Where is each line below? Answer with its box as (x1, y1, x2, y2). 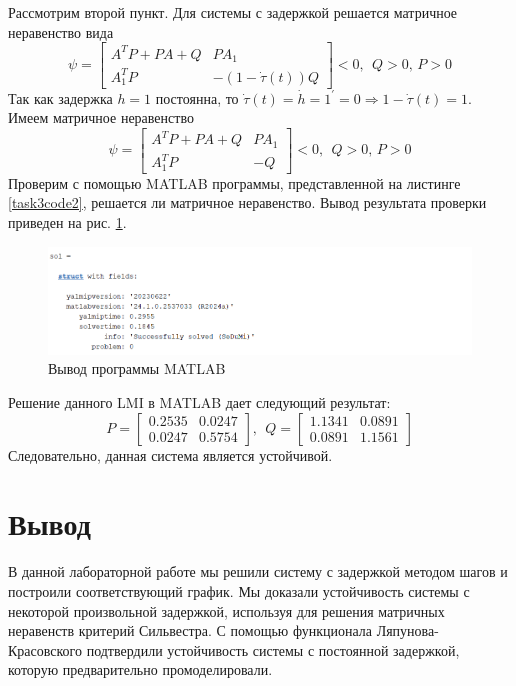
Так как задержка (8, 87, 113, 108)
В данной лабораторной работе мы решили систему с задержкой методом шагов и (8, 561, 508, 582)
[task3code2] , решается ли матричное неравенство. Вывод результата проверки (8, 192, 487, 213)
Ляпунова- (376, 620, 439, 641)
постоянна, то (155, 87, 239, 108)
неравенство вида (8, 21, 114, 42)
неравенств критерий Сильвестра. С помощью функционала (8, 620, 372, 641)
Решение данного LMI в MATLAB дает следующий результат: (8, 392, 391, 413)
